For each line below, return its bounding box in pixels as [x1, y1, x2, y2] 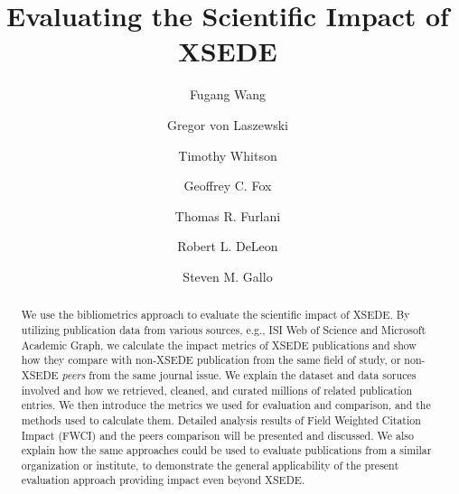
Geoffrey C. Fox [183, 176, 272, 195]
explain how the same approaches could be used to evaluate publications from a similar [21, 443, 432, 458]
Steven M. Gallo [183, 266, 273, 285]
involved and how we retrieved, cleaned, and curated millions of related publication [21, 382, 413, 397]
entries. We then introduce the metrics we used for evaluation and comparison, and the [21, 397, 431, 413]
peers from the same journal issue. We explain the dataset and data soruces [61, 367, 417, 382]
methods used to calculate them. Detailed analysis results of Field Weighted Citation [21, 412, 421, 427]
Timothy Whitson [178, 145, 277, 164]
